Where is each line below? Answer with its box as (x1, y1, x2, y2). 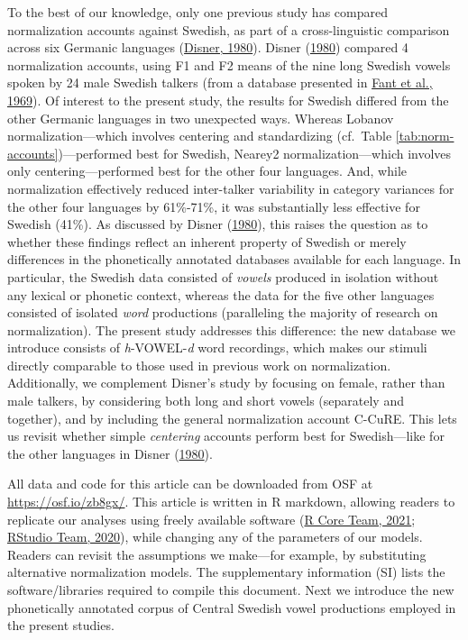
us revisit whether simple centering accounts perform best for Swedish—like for (7, 426, 445, 445)
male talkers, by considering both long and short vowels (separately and (7, 391, 404, 410)
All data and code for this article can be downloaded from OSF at (7, 474, 373, 493)
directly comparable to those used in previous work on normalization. (7, 355, 391, 374)
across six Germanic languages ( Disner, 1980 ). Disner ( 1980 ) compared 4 (7, 38, 408, 57)
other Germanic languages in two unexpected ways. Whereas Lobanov (7, 108, 394, 127)
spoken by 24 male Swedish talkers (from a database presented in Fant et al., (7, 73, 433, 92)
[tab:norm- (395, 126, 454, 145)
